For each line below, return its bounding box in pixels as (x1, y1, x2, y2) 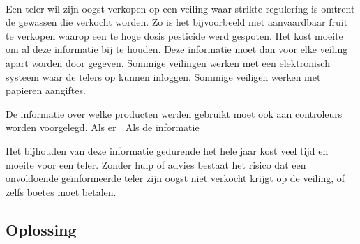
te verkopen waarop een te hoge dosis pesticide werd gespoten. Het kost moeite (6, 28, 343, 43)
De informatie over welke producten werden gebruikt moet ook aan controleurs (6, 106, 343, 121)
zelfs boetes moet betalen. (6, 184, 117, 199)
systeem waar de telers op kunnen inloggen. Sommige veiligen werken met (6, 69, 321, 84)
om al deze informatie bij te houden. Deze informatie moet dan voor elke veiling (6, 42, 348, 56)
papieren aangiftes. (6, 83, 86, 98)
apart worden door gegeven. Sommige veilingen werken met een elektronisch (6, 55, 330, 70)
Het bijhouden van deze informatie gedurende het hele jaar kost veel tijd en (6, 143, 329, 158)
